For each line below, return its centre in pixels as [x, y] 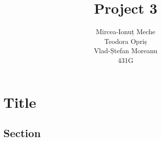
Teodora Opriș [126, 41]
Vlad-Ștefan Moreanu [126, 50]
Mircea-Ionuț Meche [126, 31]
